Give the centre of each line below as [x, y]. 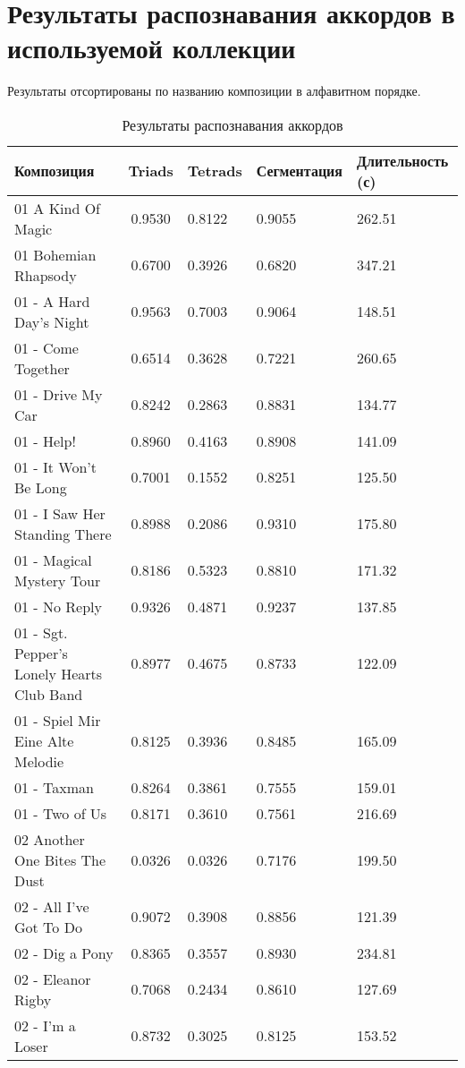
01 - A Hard [52, 301]
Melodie [39, 761]
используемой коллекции [152, 48]
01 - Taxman [54, 787]
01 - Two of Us [61, 813]
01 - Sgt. [41, 632]
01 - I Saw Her [60, 513]
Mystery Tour [58, 580]
